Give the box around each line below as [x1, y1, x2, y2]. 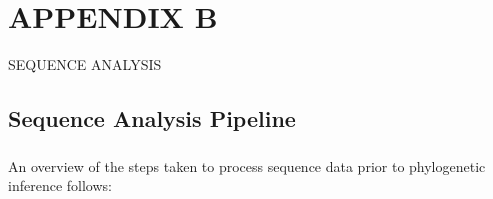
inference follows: [8, 175, 112, 196]
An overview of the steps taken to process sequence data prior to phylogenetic [8, 155, 486, 176]
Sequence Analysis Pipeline [8, 103, 296, 134]
